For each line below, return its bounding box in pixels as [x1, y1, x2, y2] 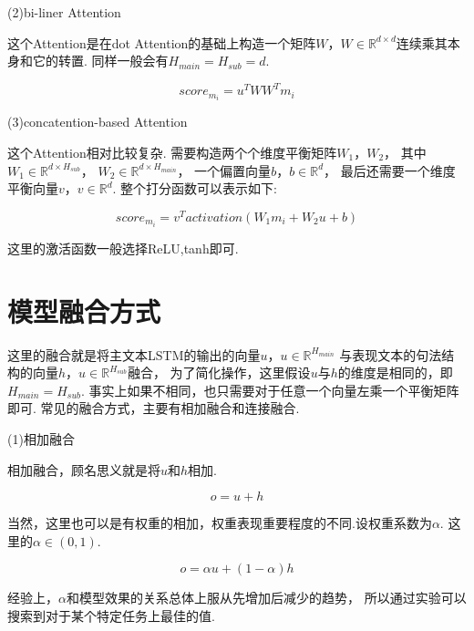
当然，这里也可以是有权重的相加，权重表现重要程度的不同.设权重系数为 [7, 513, 432, 533]
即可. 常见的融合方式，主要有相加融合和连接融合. [7, 398, 300, 418]
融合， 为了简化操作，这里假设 [127, 363, 311, 382]
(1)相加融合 [7, 429, 75, 449]
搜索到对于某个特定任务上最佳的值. [7, 605, 215, 625]
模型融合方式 [7, 292, 161, 329]
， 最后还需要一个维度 [324, 160, 456, 180]
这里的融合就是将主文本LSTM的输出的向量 [7, 345, 261, 364]
